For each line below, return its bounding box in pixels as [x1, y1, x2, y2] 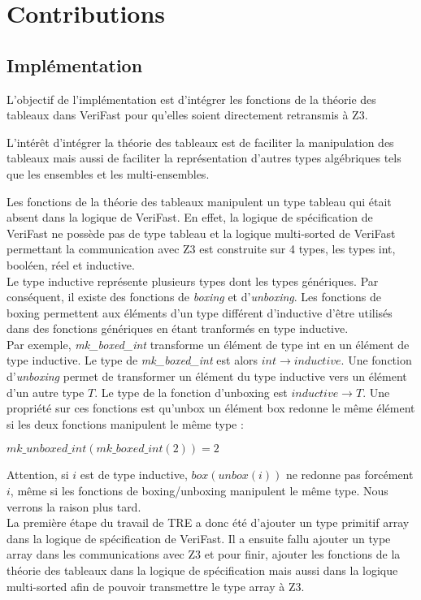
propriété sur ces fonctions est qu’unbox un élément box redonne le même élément [7, 399, 415, 417]
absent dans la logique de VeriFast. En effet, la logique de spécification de [7, 209, 373, 226]
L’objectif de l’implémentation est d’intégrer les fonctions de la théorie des [7, 90, 376, 107]
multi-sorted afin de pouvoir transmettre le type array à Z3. [7, 577, 305, 594]
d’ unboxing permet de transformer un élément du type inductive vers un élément [7, 368, 407, 385]
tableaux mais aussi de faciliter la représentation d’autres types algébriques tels [7, 149, 401, 166]
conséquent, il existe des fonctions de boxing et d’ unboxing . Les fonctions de [7, 288, 382, 305]
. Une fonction [341, 352, 412, 369]
